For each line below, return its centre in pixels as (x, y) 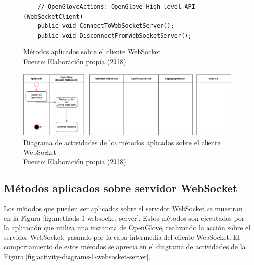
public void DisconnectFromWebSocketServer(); (115, 35)
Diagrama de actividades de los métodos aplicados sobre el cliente (122, 142)
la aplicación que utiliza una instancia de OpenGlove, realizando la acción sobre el (127, 227)
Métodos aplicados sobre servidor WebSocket (121, 188)
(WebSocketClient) (53, 16)
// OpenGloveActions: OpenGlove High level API (116, 7)
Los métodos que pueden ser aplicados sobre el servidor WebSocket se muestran (123, 208)
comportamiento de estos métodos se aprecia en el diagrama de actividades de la (125, 247)
